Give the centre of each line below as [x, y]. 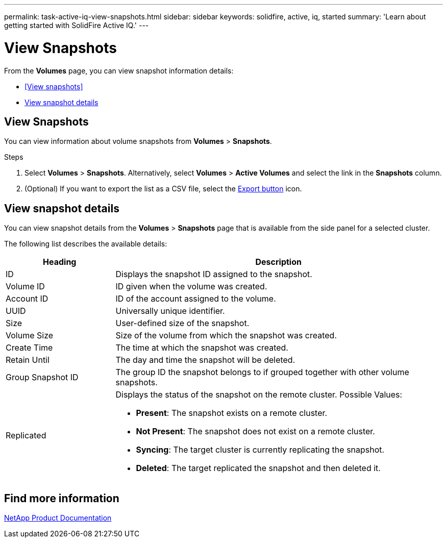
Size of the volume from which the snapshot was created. [226, 336]
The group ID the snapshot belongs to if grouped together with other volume [262, 372]
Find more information [62, 498]
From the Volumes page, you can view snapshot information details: [119, 70]
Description [278, 262]
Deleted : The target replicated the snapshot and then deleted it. [258, 468]
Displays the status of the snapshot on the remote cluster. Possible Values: [259, 395]
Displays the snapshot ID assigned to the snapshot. [214, 274]
